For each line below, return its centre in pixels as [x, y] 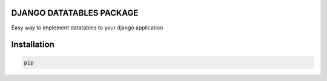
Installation [33, 45]
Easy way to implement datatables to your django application [87, 28]
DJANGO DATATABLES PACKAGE [75, 13]
